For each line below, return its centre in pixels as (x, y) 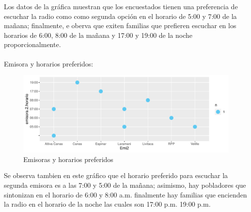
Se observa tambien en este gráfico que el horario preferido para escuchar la (116, 175)
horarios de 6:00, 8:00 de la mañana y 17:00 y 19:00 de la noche (98, 35)
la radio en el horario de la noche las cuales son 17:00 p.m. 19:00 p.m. (107, 204)
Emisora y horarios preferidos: (49, 63)
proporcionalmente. (32, 44)
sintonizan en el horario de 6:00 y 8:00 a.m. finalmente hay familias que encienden (125, 194)
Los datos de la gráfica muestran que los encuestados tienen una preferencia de (121, 6)
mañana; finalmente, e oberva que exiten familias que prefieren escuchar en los (120, 25)
